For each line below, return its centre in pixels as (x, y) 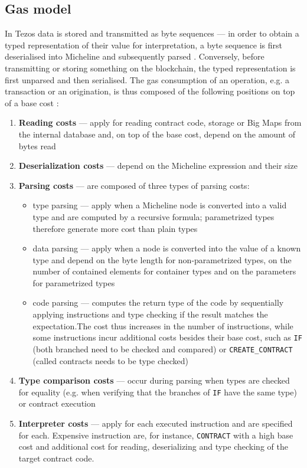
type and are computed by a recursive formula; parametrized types (153, 216)
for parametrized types (74, 282)
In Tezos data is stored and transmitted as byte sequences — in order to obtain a (152, 33)
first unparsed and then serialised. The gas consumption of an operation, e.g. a (147, 79)
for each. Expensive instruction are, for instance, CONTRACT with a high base (156, 435)
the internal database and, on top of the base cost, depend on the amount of (157, 134)
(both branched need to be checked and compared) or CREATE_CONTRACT (163, 348)
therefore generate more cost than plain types (115, 228)
